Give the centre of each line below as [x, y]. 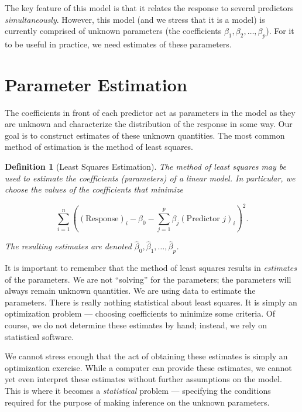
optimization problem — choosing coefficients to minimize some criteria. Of [140, 313]
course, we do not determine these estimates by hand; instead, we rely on [136, 325]
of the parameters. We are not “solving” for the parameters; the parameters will [148, 279]
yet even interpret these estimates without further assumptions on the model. [143, 379]
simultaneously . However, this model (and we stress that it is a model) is [135, 19]
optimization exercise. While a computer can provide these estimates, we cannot [148, 367]
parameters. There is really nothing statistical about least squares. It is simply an [151, 302]
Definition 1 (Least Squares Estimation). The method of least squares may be [145, 166]
